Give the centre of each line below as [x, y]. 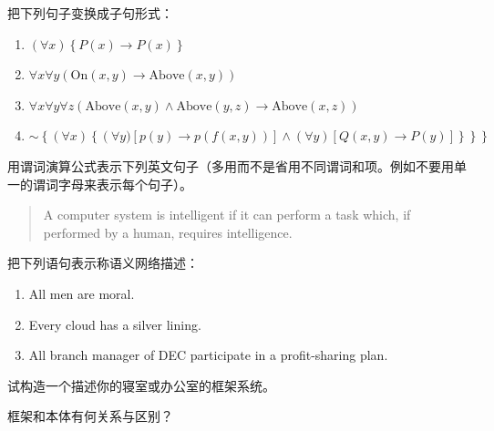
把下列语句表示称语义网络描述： [103, 263]
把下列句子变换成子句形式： [90, 13]
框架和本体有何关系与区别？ [90, 416]
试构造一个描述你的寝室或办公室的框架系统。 [141, 385]
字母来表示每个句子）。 [125, 184]
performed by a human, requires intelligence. [168, 232]
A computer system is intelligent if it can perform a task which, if [227, 215]
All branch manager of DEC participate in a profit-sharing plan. [208, 355]
